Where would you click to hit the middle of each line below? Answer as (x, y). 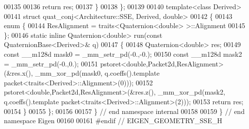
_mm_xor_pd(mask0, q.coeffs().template (97, 73)
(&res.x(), (18, 73)
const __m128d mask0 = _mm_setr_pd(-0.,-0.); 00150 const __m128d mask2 (123, 54)
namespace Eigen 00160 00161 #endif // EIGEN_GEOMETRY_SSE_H (113, 121)
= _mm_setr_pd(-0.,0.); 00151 (51, 63)
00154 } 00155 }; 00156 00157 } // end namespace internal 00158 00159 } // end (124, 111)
